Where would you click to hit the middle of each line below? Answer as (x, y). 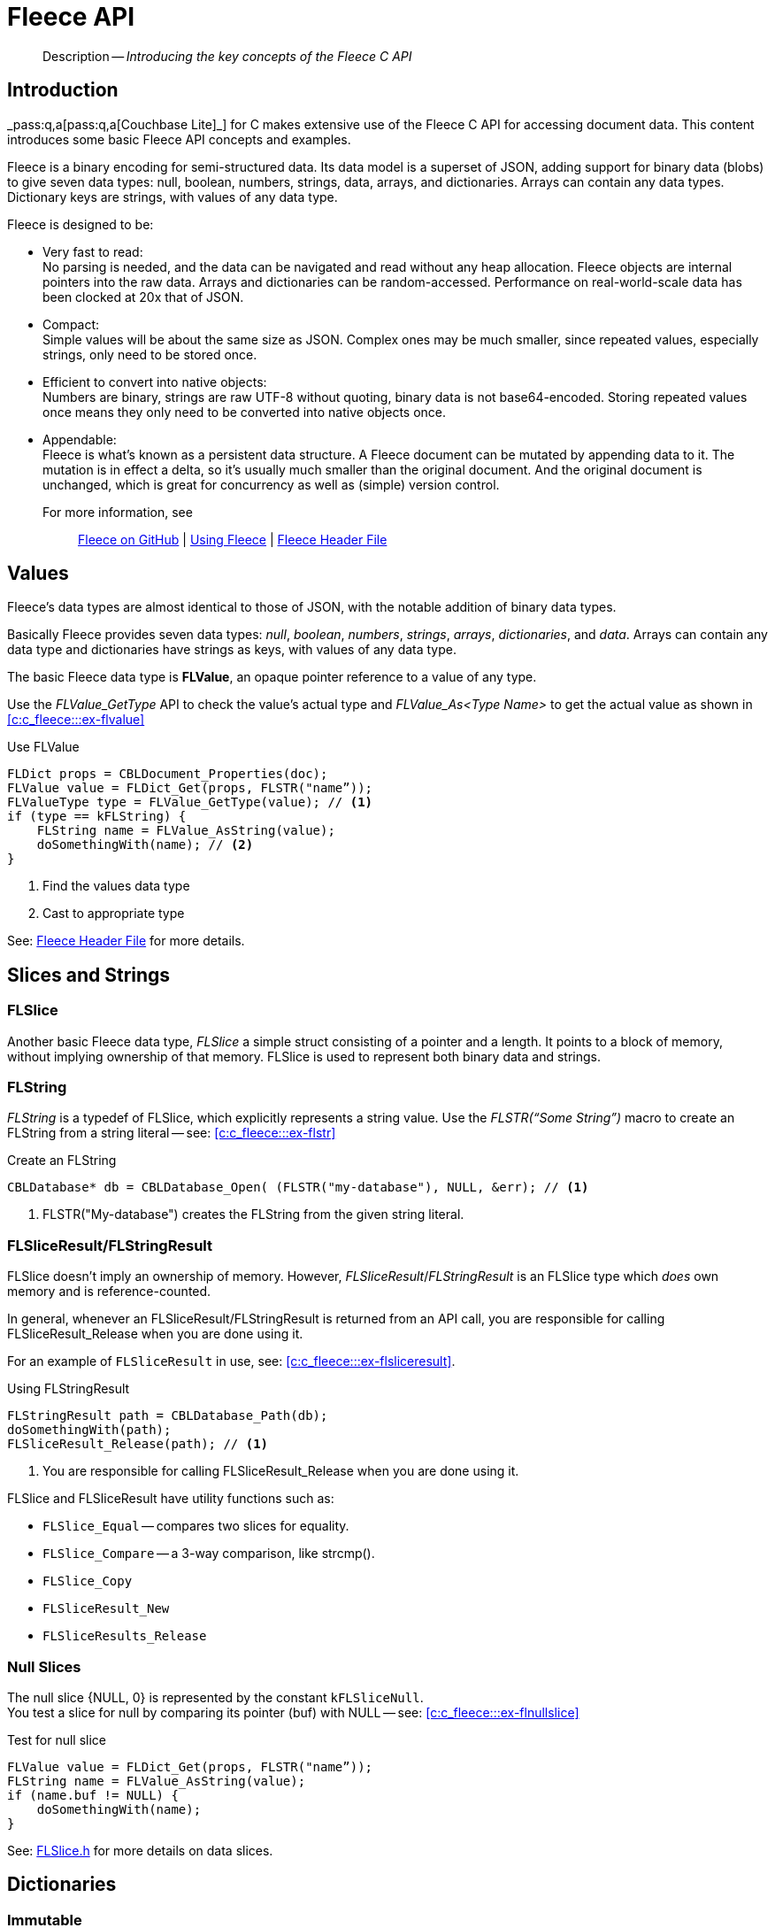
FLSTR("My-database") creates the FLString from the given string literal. (253, 1215)
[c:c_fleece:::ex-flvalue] (76, 720)
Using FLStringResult (69, 1389)
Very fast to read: (93, 251)
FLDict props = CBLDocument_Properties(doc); (168, 774)
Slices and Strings (89, 975)
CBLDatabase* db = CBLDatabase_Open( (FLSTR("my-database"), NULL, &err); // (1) (298, 1188)
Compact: (71, 324)
